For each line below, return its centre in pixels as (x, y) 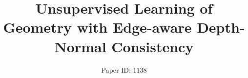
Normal (80, 46)
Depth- (221, 27)
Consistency (153, 46)
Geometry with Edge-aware (97, 27)
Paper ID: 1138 (124, 69)
